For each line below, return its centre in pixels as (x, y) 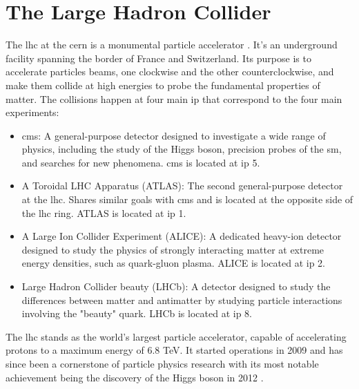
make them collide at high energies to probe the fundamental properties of (163, 85)
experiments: (32, 112)
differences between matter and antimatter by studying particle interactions (182, 300)
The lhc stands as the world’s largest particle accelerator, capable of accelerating (176, 336)
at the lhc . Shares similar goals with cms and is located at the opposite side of (187, 199)
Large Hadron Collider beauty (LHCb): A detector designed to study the (176, 286)
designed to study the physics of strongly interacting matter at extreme (173, 249)
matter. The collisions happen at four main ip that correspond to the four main (174, 98)
